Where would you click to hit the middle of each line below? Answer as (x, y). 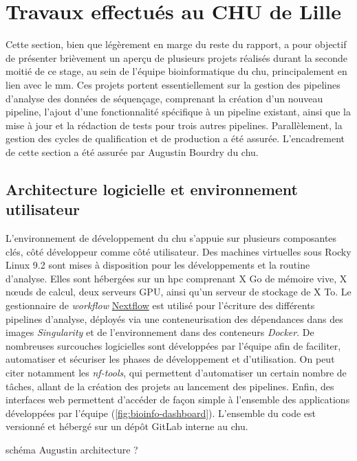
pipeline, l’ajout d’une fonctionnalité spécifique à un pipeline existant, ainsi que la (178, 112)
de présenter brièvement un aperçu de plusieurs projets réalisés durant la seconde (177, 57)
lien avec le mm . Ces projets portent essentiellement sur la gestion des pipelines (173, 84)
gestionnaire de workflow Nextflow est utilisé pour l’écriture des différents (160, 305)
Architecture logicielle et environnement (152, 189)
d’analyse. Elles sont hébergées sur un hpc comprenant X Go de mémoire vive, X (176, 278)
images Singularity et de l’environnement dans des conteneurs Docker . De (160, 332)
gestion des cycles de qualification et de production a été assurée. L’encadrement (175, 138)
